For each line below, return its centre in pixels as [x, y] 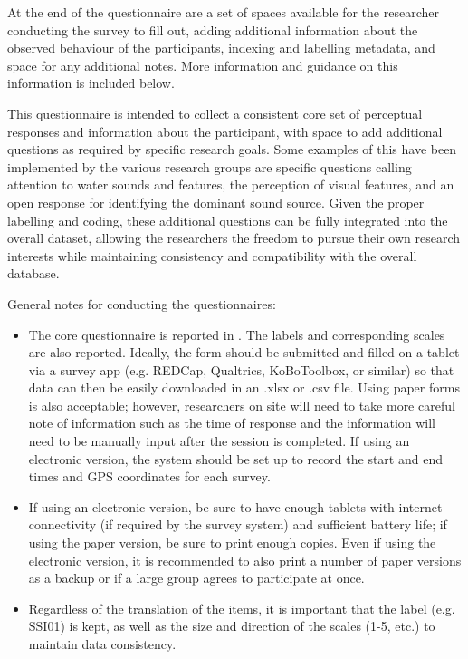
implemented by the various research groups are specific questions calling [210, 166]
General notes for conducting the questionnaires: [142, 303]
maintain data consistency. [102, 644]
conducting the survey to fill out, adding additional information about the [213, 29]
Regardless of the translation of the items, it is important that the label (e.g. [242, 608]
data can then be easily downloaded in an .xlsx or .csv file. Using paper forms [244, 388]
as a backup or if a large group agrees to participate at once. [196, 578]
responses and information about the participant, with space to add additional [225, 131]
